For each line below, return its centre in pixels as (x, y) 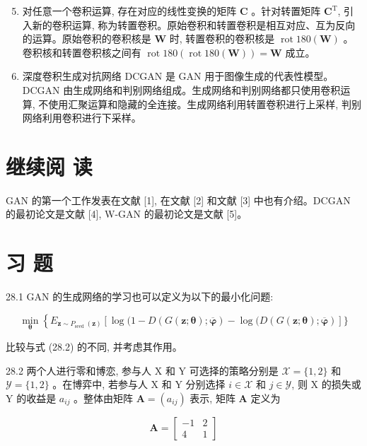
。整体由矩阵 (104, 398)
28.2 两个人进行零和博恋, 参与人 (79, 370)
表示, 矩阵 (212, 398)
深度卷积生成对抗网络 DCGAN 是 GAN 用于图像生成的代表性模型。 (178, 76)
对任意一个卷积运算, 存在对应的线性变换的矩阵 (129, 11)
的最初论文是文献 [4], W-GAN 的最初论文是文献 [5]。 (127, 214)
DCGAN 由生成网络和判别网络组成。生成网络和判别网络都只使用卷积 (181, 89)
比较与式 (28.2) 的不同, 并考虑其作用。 (94, 346)
